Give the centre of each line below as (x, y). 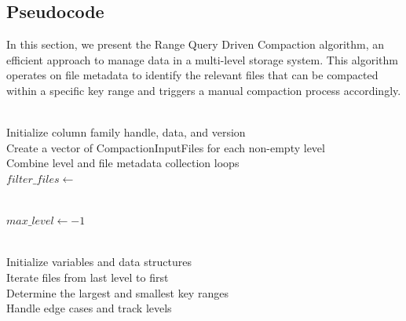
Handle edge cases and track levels (89, 308)
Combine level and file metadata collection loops (123, 163)
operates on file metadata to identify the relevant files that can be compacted (192, 75)
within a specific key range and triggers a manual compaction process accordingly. (204, 90)
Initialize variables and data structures (99, 262)
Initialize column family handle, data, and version (126, 132)
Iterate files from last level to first (88, 277)
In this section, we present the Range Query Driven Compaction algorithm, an (196, 44)
